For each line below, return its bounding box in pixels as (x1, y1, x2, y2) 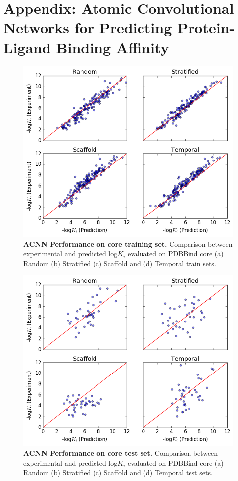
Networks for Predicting (3, 17, 172, 38)
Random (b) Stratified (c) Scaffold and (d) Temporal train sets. (23, 258, 216, 268)
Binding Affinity (56, 37, 169, 57)
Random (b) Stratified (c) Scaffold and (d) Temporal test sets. (23, 467, 213, 478)
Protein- (177, 17, 235, 38)
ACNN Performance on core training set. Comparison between (23, 238, 233, 249)
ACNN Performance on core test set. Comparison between (23, 447, 218, 458)
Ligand (3, 37, 51, 57)
